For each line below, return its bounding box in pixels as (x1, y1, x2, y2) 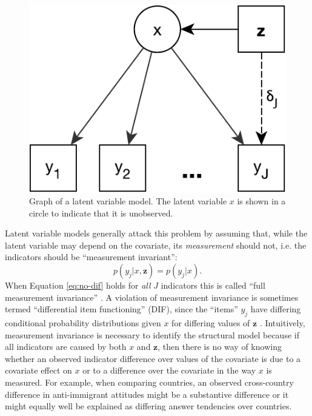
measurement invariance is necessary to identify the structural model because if (5, 328, 299, 341)
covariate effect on (5, 364, 72, 377)
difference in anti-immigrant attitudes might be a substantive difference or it (5, 387, 289, 400)
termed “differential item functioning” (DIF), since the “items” (5, 303, 238, 315)
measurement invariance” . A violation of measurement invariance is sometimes (5, 290, 299, 303)
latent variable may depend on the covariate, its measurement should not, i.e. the (5, 238, 307, 251)
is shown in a (237, 195, 286, 207)
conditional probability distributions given (5, 317, 161, 329)
